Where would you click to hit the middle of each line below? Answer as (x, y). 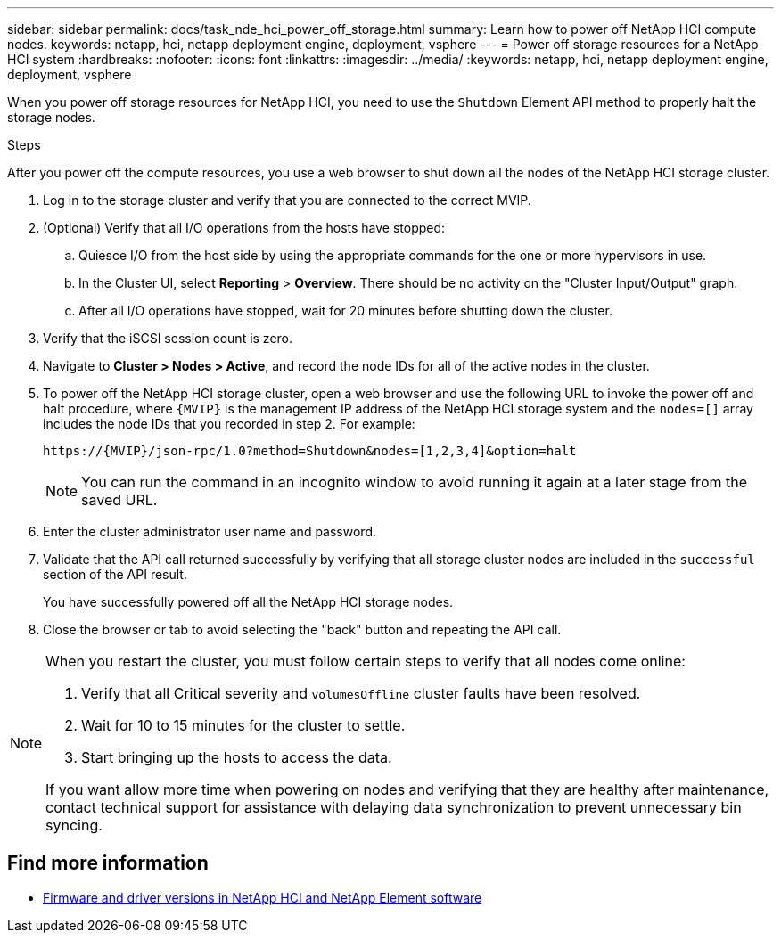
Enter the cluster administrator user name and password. (210, 531)
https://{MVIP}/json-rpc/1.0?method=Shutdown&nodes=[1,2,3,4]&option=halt (310, 451)
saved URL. (119, 500)
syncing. (74, 825)
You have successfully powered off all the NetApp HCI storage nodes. (248, 602)
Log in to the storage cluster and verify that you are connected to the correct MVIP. (287, 200)
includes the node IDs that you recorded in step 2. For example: (229, 424)
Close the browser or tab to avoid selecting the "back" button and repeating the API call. (302, 629)
